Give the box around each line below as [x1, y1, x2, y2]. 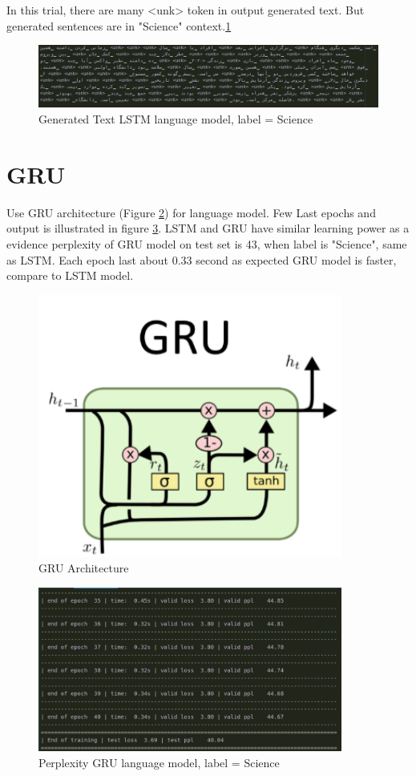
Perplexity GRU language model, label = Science [38, 754, 280, 770]
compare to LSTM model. [6, 267, 134, 284]
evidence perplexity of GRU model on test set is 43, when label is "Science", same [6, 235, 407, 252]
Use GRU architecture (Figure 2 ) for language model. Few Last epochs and [6, 204, 376, 220]
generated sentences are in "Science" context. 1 [6, 17, 232, 34]
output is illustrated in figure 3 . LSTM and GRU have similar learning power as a [6, 220, 410, 236]
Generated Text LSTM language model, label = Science [38, 111, 313, 127]
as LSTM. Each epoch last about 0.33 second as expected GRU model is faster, [6, 251, 397, 268]
